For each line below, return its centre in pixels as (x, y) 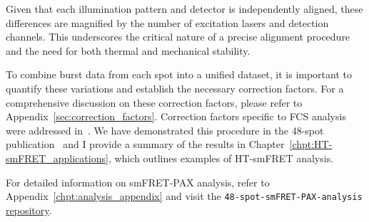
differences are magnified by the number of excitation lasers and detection (167, 22)
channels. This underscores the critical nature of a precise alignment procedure (178, 37)
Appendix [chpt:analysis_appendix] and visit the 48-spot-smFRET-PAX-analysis (184, 196)
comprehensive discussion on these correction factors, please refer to (154, 102)
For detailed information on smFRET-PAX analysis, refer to (138, 182)
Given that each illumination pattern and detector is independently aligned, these (184, 9)
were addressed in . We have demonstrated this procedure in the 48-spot (165, 130)
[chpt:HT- (311, 144)
